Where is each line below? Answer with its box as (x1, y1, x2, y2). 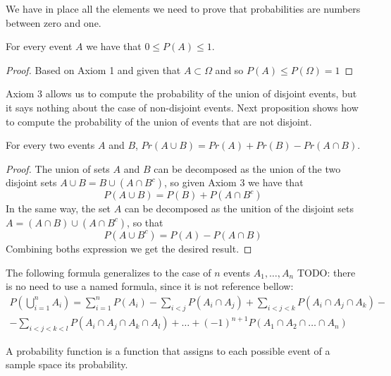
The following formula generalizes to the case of (6, 265, 211, 279)
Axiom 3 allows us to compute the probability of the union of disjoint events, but (6, 86, 357, 101)
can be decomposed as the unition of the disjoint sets (124, 201, 354, 216)
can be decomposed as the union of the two (154, 161, 341, 176)
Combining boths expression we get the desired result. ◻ (6, 241, 252, 255)
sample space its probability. (6, 357, 128, 372)
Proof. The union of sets (6, 161, 110, 176)
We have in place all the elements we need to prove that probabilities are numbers (6, 1, 361, 16)
